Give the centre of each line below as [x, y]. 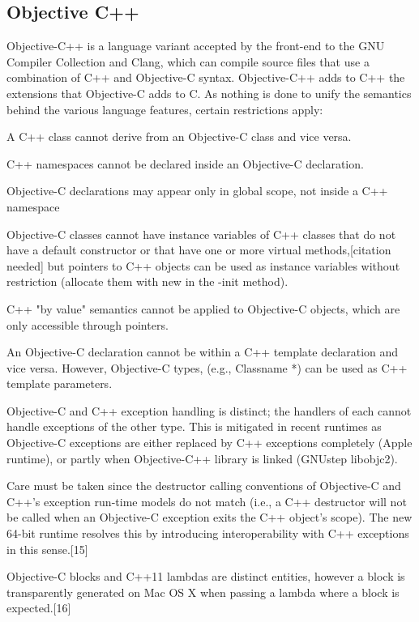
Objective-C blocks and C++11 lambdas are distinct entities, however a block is [206, 576]
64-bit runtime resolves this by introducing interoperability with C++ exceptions [208, 533]
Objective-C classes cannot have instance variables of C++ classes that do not [201, 234]
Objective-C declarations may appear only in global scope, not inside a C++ [197, 191]
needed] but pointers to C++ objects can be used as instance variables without [203, 265]
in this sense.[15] [47, 549]
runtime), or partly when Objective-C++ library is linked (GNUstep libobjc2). [202, 458]
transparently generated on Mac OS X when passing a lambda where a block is [203, 592]
